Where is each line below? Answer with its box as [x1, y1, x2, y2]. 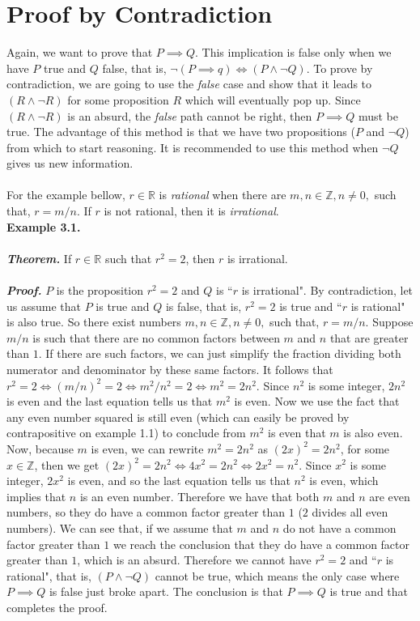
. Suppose [365, 313, 414, 330]
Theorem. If [6, 249, 72, 266]
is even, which [309, 472, 379, 489]
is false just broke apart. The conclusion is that [49, 583, 283, 600]
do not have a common [282, 519, 397, 536]
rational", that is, [6, 567, 91, 584]
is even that [268, 424, 326, 441]
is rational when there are [159, 186, 286, 203]
